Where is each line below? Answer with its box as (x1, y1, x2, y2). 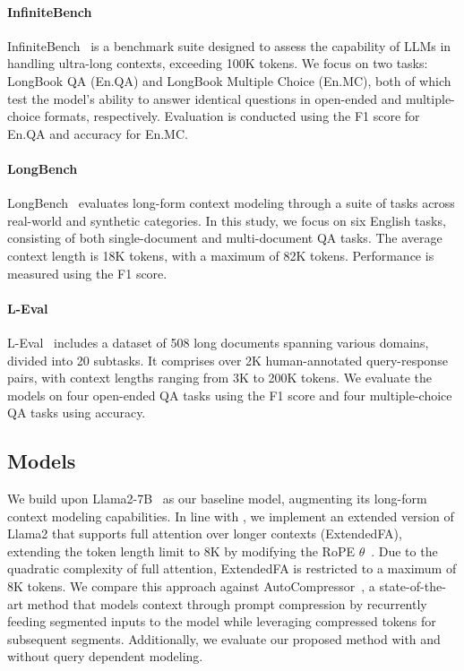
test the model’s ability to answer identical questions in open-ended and (7, 89, 402, 108)
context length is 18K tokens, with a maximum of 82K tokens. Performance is (7, 245, 434, 264)
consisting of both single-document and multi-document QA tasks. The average (7, 228, 443, 247)
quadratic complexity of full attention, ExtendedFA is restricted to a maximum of (7, 559, 457, 578)
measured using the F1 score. (7, 263, 168, 282)
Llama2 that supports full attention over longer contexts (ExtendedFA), (7, 524, 402, 543)
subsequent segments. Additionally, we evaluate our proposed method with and (7, 629, 441, 648)
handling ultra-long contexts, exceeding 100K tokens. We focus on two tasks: (7, 54, 428, 73)
